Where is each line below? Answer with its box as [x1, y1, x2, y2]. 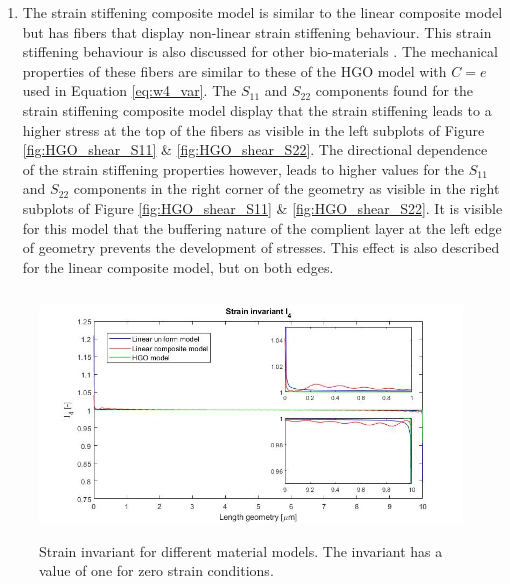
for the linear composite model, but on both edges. [22, 256, 334, 277]
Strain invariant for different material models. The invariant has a [39, 540, 443, 561]
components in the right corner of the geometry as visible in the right [73, 178, 500, 199]
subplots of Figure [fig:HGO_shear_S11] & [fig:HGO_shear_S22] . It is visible [22, 197, 503, 218]
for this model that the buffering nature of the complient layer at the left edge [22, 217, 502, 238]
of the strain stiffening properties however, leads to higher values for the [22, 158, 465, 179]
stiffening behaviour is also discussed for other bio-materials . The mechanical [22, 41, 498, 62]
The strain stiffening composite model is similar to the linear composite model [22, 2, 503, 22]
